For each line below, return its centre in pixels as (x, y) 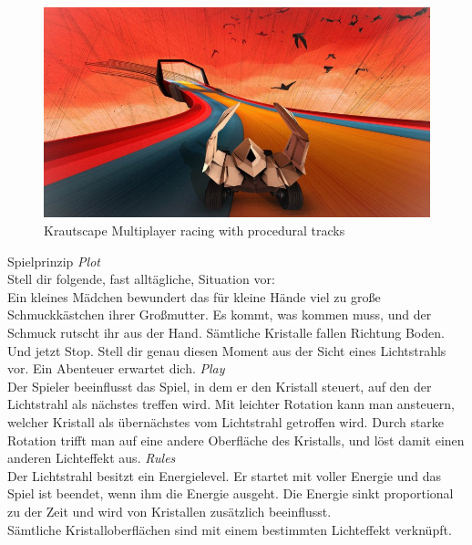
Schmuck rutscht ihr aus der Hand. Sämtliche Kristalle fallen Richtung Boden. (226, 333)
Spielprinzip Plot (54, 261)
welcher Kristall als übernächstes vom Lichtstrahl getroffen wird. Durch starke (226, 421)
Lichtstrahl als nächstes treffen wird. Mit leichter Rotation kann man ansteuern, (231, 404)
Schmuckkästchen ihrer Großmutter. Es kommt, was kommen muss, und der (220, 314)
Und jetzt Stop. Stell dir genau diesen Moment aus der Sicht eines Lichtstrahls (227, 350)
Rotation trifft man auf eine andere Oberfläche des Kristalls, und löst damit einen (236, 440)
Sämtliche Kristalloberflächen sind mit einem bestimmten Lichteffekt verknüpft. (230, 529)
